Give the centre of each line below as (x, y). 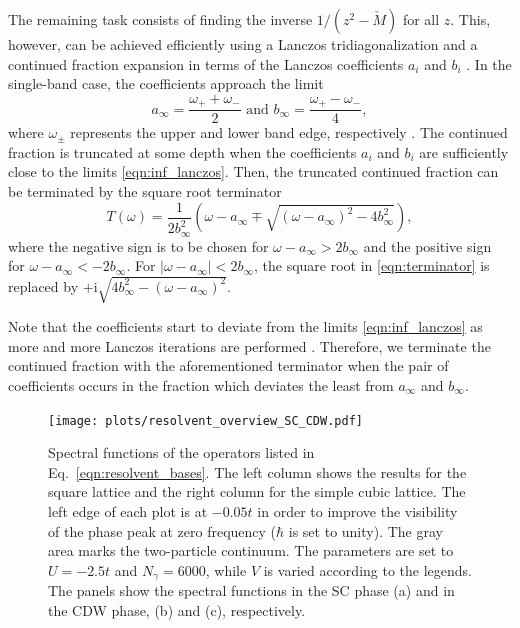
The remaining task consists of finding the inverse (160, 19)
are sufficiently (464, 151)
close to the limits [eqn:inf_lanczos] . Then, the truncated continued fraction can (253, 171)
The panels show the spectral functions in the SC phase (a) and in (251, 590)
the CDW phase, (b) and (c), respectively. (177, 609)
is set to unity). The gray (365, 530)
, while (226, 569)
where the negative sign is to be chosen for (138, 245)
